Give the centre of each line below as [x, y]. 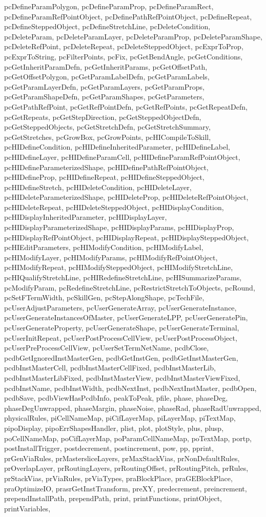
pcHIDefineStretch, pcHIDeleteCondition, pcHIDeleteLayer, [98, 187]
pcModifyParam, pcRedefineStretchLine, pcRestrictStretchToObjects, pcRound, [130, 287]
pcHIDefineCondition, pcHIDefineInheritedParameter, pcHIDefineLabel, [117, 147]
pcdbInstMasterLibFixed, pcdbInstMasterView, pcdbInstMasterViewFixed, [122, 377]
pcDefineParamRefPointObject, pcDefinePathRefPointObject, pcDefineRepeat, [128, 16]
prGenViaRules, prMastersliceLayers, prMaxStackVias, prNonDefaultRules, [122, 458]
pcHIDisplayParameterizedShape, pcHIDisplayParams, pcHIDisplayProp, [119, 227]
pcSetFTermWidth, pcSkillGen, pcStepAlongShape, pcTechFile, [104, 297]
